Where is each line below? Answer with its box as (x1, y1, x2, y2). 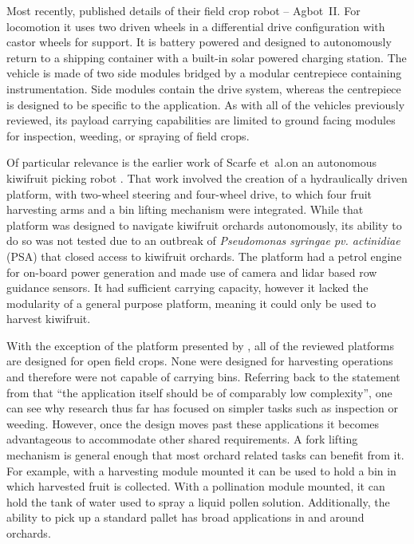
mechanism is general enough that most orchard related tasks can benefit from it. (6, 447, 404, 463)
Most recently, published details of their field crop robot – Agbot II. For (6, 2, 361, 18)
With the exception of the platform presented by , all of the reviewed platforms (6, 337, 395, 353)
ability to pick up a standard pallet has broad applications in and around (6, 509, 365, 526)
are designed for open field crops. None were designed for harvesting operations (6, 353, 393, 369)
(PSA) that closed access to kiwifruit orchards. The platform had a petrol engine (6, 247, 402, 264)
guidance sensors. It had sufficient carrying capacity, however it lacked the (6, 279, 369, 296)
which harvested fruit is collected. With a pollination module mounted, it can (6, 478, 385, 495)
